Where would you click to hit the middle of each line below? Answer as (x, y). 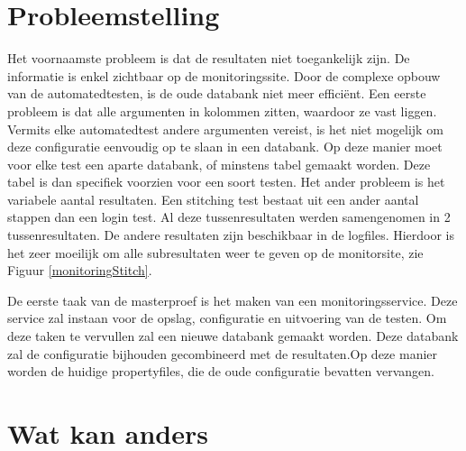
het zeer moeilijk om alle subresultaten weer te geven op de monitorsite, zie (215, 252)
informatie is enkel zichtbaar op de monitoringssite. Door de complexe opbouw (224, 75)
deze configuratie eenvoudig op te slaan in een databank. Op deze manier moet (225, 147)
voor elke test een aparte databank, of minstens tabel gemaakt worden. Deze (219, 164)
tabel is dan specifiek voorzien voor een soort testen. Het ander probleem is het (226, 182)
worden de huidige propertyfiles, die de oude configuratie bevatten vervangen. (221, 371)
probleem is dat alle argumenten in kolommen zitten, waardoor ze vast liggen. (222, 110)
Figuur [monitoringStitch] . (80, 270)
